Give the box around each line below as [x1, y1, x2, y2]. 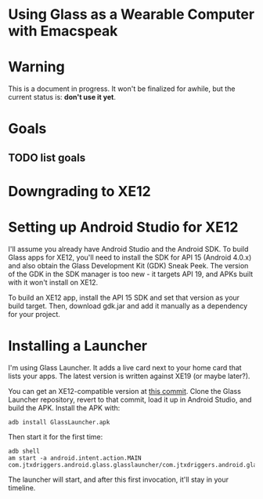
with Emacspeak [8, 22, 118, 40]
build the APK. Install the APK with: [8, 402, 121, 413]
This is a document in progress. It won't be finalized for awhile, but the [8, 84, 236, 93]
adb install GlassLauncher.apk [8, 418, 110, 426]
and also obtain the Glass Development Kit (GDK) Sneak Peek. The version [8, 260, 249, 270]
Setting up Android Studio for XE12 [8, 218, 239, 236]
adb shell [8, 447, 41, 455]
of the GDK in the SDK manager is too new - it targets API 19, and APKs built [8, 269, 254, 279]
